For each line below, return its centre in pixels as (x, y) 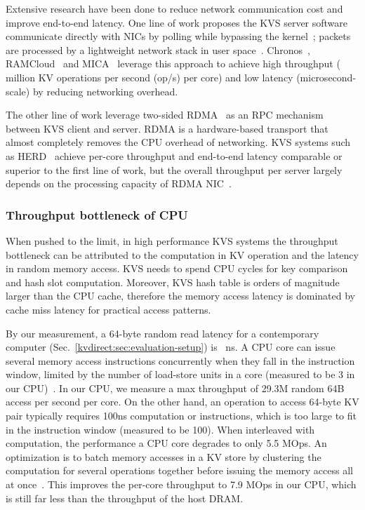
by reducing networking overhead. (105, 91)
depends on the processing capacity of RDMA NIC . (119, 183)
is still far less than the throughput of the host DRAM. (125, 498)
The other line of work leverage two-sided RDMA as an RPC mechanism (165, 115)
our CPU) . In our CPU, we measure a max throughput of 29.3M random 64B (175, 388)
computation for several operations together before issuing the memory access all (179, 470)
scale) (18, 91)
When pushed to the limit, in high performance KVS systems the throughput (172, 240)
